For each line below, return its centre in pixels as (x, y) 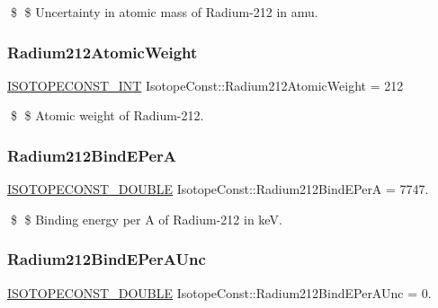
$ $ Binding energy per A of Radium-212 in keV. (146, 219)
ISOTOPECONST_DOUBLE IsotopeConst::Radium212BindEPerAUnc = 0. (219, 292)
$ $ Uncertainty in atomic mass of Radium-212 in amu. (164, 12)
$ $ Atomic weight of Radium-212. (107, 115)
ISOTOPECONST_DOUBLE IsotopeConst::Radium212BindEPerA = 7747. (218, 189)
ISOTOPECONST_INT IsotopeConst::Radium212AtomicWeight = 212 (206, 85)
